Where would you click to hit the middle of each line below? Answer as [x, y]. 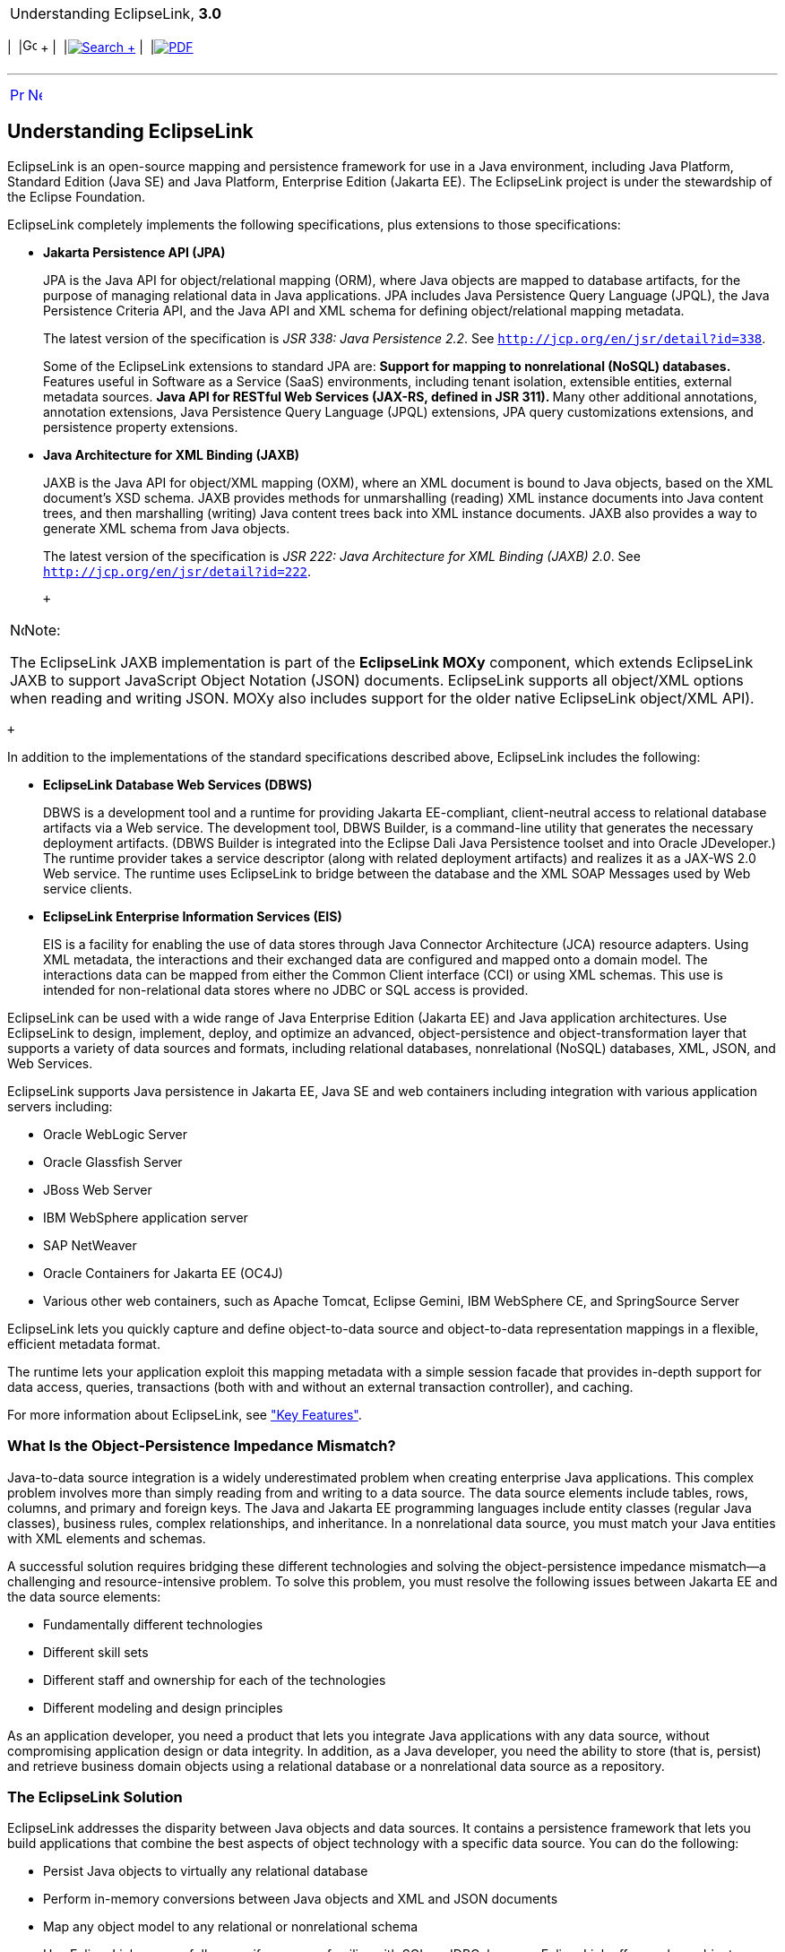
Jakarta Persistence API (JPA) [134, 252]
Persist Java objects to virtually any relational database [206, 1871]
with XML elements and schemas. [107, 1538]
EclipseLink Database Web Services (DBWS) [178, 784]
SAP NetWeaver [90, 1245]
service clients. [88, 888]
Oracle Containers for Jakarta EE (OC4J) [163, 1273]
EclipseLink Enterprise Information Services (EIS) [193, 916]
